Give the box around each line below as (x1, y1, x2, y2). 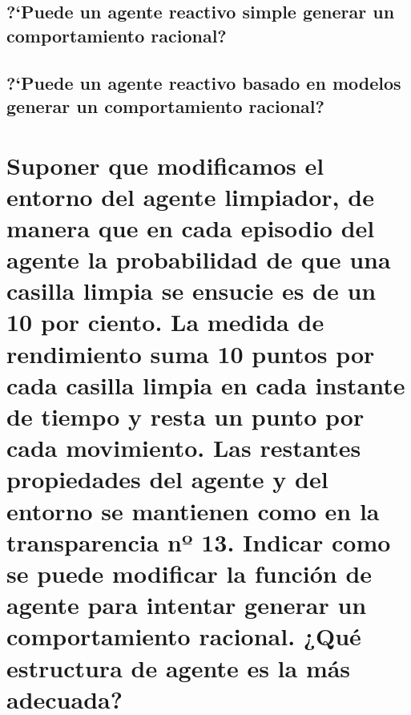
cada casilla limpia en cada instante (6, 368, 405, 401)
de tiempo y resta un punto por (6, 400, 365, 433)
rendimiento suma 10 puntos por (6, 337, 375, 370)
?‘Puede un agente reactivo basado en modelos (6, 70, 401, 95)
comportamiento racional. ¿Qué (6, 620, 361, 652)
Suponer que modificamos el (6, 148, 324, 181)
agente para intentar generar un (6, 588, 367, 621)
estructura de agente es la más (6, 651, 351, 684)
